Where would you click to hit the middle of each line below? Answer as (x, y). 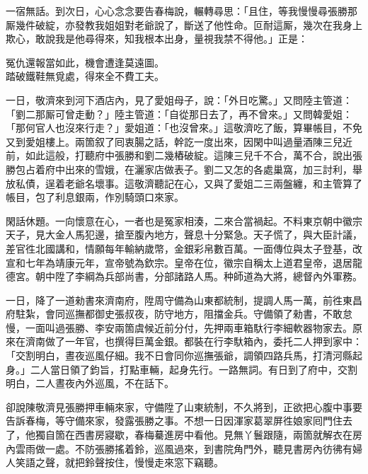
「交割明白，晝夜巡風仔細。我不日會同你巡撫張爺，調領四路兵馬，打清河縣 (179, 355)
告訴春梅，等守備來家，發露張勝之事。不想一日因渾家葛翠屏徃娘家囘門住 (174, 421)
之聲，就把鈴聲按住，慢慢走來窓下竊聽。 (129, 462)
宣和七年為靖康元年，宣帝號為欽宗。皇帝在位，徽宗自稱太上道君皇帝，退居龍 (184, 262)
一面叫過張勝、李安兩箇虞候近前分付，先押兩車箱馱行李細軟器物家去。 (189, 327)
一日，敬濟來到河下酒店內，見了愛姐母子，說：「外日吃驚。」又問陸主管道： (179, 99)
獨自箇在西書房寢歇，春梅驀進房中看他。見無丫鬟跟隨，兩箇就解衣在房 (199, 435)
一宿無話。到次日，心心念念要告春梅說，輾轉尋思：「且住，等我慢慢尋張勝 (177, 11)
